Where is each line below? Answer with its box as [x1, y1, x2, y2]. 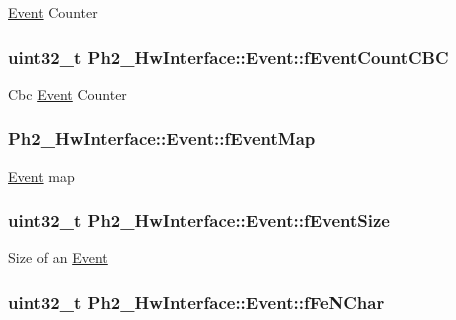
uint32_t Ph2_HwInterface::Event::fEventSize [8, 208, 390, 233]
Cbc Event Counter [8, 83, 127, 104]
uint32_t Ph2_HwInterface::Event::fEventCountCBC [8, 44, 449, 69]
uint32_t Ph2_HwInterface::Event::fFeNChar [8, 289, 385, 314]
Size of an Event [8, 247, 108, 268]
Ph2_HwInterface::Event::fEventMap [8, 126, 316, 151]
